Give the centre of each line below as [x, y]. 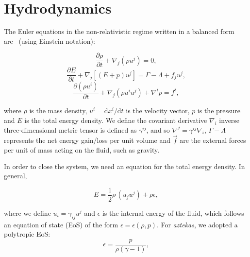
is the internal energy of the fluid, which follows [173, 213]
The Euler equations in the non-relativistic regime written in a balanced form [119, 31]
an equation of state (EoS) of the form [61, 224]
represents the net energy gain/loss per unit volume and [87, 140]
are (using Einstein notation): [50, 41]
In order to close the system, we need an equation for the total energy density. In [125, 166]
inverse [229, 120]
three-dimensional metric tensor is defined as [70, 129]
